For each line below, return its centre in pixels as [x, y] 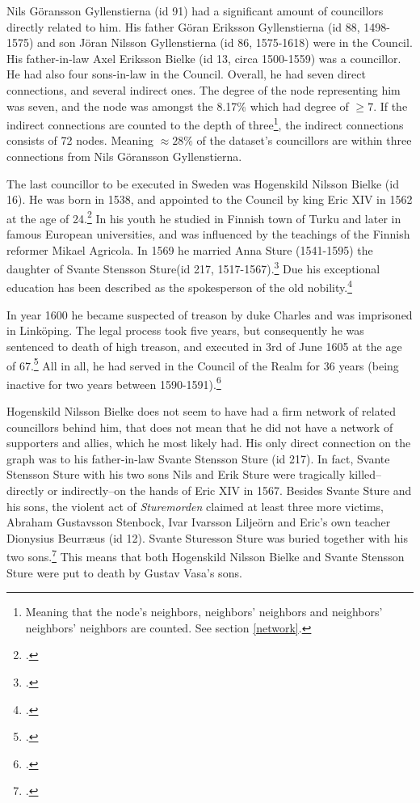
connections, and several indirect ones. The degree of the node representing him [204, 89]
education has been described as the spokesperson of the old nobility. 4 [179, 286]
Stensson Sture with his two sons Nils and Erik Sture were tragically [176, 474]
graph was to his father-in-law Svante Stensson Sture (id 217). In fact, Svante [198, 458]
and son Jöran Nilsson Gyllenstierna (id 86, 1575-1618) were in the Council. [225, 42]
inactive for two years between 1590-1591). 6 [114, 382]
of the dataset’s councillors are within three [304, 140]
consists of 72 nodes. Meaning [80, 140]
